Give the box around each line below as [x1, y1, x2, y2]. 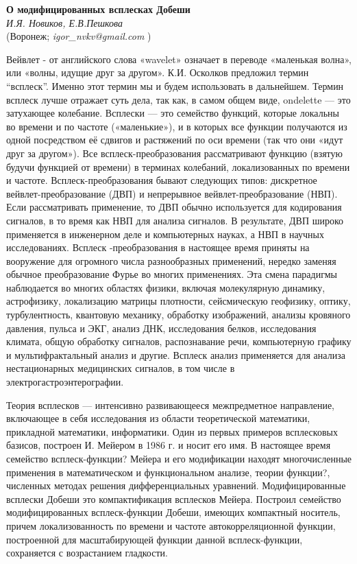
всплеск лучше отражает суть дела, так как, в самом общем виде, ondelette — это [6, 92, 351, 106]
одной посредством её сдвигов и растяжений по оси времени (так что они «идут [6, 132, 343, 147]
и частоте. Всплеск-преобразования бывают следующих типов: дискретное [6, 173, 317, 187]
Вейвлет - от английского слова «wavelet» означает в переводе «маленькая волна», [6, 51, 352, 66]
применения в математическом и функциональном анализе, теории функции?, [6, 465, 330, 479]
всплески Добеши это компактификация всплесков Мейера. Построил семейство [6, 491, 341, 506]
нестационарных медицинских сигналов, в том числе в [6, 361, 235, 375]
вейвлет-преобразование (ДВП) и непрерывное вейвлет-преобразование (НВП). [6, 186, 338, 200]
